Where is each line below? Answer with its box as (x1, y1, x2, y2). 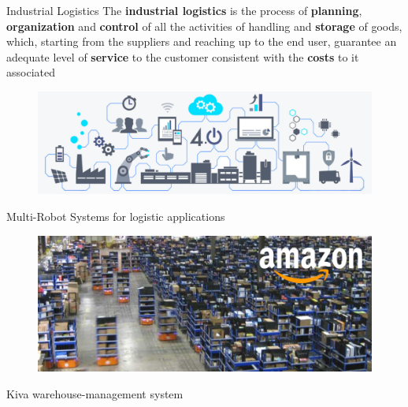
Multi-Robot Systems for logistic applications (6, 207, 225, 224)
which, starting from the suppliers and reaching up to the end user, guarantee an (6, 33, 397, 50)
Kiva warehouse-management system (6, 385, 184, 401)
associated (6, 64, 55, 80)
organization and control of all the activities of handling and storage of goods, (6, 17, 402, 34)
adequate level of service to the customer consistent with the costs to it (6, 48, 359, 65)
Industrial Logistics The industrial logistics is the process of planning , (6, 2, 362, 18)
